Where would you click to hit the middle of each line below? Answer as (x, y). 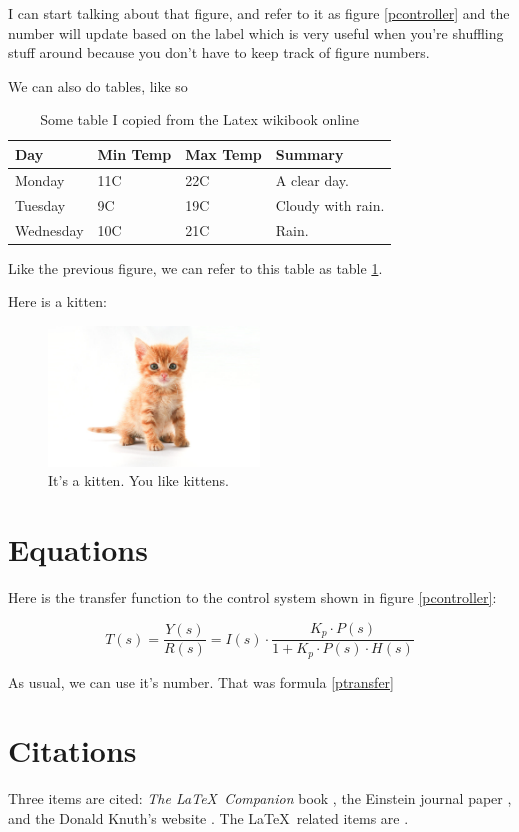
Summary (309, 153)
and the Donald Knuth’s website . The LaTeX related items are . (208, 817)
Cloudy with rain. (330, 204)
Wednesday (49, 229)
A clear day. (312, 179)
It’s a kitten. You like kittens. (138, 480)
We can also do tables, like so (98, 85)
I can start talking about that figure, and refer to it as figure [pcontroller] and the (259, 13)
